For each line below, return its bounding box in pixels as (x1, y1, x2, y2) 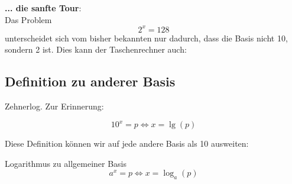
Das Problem (5, 13, 52, 25)
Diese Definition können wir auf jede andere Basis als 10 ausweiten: (5, 137, 249, 150)
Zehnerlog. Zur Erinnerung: (5, 100, 104, 112)
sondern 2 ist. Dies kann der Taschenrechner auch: (5, 43, 187, 56)
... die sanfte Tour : (5, 2, 82, 14)
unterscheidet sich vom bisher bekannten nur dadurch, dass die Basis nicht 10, (5, 31, 288, 44)
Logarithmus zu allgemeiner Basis (5, 157, 127, 169)
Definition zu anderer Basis (5, 72, 176, 91)
